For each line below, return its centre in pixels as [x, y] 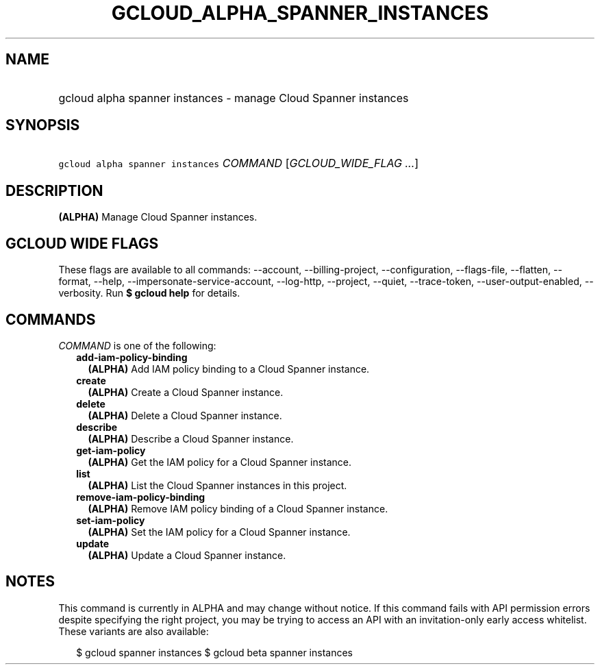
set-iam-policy [111, 520]
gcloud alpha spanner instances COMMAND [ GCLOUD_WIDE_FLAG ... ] [239, 163]
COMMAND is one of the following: [137, 345]
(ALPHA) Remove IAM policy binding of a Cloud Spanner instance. [238, 508]
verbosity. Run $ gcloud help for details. [149, 293]
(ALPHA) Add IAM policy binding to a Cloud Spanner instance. [229, 369]
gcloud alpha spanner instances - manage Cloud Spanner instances [234, 98]
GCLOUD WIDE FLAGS [82, 243]
